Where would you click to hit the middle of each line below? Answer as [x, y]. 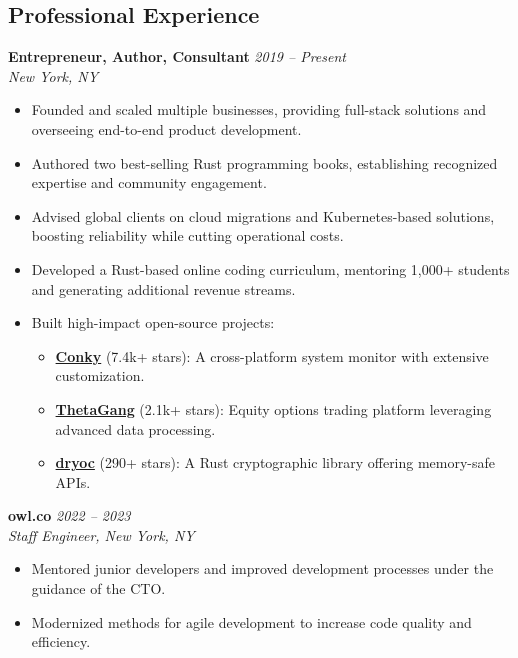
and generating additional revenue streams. [163, 288]
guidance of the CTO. [98, 588]
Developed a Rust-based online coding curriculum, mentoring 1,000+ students [270, 268]
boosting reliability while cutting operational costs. [187, 235]
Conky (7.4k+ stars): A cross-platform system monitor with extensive [272, 355]
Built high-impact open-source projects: [153, 322]
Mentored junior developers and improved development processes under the [262, 568]
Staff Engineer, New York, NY [101, 534]
